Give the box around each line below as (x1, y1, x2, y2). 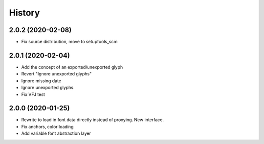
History (9, 7, 40, 18)
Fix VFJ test (21, 91, 45, 97)
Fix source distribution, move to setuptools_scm (21, 39, 118, 45)
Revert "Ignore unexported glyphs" (21, 71, 92, 77)
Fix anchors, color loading (21, 124, 74, 129)
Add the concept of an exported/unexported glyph (21, 64, 123, 70)
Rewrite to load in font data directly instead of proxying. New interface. (21, 117, 164, 123)
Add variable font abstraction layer (21, 130, 91, 136)
